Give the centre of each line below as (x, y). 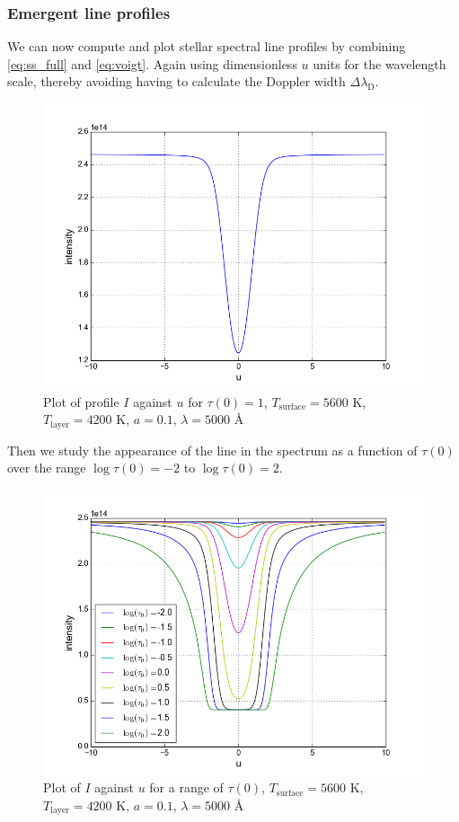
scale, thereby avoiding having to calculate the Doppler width (177, 81)
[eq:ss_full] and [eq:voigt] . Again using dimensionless (152, 63)
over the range (47, 468)
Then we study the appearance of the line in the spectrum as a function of (212, 450)
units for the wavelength (380, 63)
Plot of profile (81, 401)
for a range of (186, 787)
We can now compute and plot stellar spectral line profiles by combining (207, 46)
